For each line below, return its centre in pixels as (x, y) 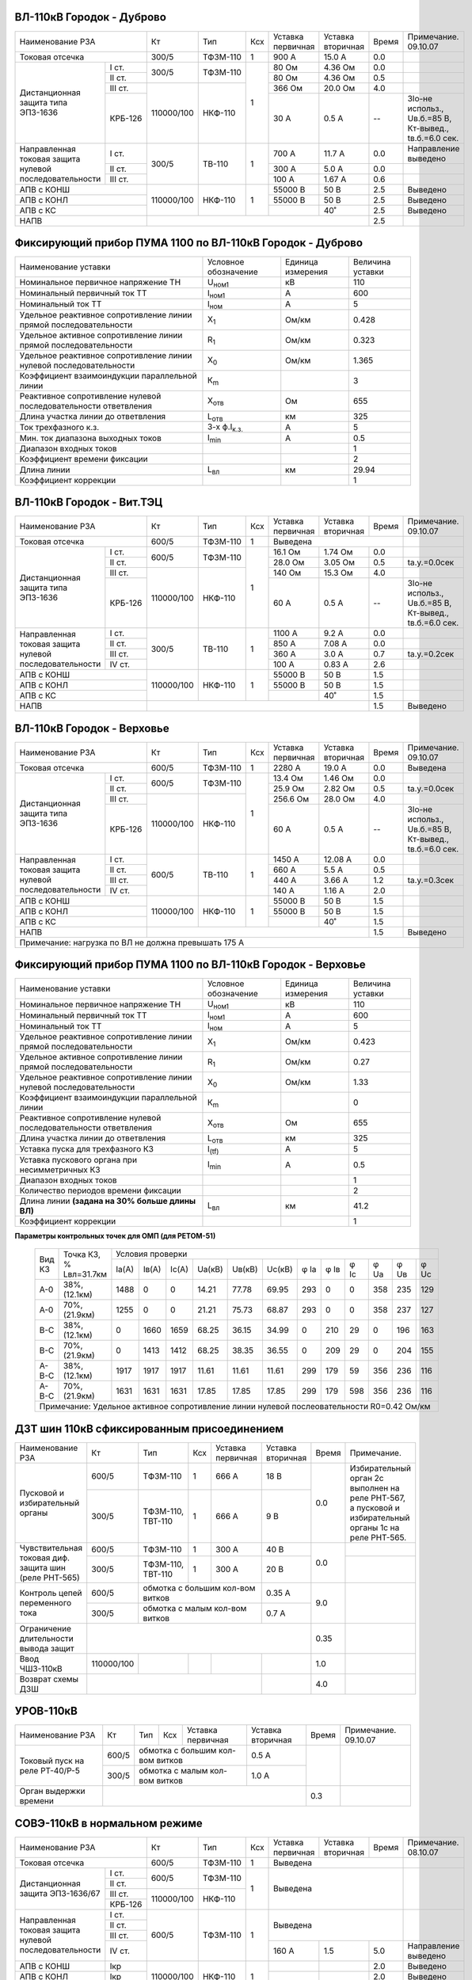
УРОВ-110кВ (46, 1711)
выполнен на (375, 1487)
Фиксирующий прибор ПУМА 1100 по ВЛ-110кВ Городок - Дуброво (189, 243)
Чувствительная (51, 1548)
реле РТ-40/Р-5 (50, 1770)
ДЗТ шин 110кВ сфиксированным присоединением (149, 1428)
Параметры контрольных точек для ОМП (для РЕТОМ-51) (115, 1236)
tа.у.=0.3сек (431, 880)
